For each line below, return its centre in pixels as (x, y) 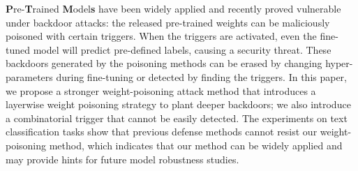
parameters (29, 76)
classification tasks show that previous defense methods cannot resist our (162, 132)
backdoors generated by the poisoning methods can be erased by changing (164, 63)
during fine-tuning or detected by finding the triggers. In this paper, (202, 76)
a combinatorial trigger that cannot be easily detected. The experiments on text (177, 118)
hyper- (339, 63)
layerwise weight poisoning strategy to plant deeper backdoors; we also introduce (178, 104)
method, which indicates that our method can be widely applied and (196, 145)
